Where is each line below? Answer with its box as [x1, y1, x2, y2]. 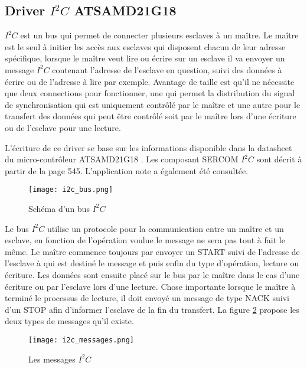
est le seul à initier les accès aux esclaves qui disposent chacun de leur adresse [5, 40, 286, 53]
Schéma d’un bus [28, 202, 90, 214]
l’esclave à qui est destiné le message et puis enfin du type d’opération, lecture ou [5, 257, 299, 269]
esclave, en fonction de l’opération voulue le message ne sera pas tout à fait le [5, 234, 285, 246]
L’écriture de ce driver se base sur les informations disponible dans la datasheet [5, 141, 292, 154]
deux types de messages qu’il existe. [5, 315, 134, 327]
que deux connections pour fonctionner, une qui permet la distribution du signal [5, 87, 295, 99]
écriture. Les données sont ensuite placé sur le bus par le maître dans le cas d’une [5, 268, 300, 280]
